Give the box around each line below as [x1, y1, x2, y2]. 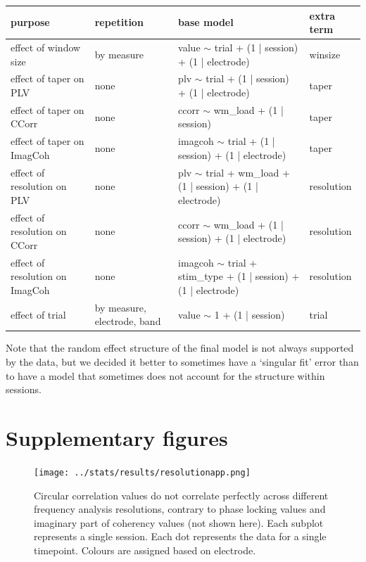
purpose [11, 15, 50, 30]
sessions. [6, 382, 42, 397]
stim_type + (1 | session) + [178, 269, 300, 283]
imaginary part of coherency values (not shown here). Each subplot [34, 515, 324, 530]
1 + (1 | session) [214, 307, 285, 321]
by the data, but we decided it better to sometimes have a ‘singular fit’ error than [6, 355, 359, 369]
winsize [309, 46, 341, 61]
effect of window [11, 39, 81, 54]
